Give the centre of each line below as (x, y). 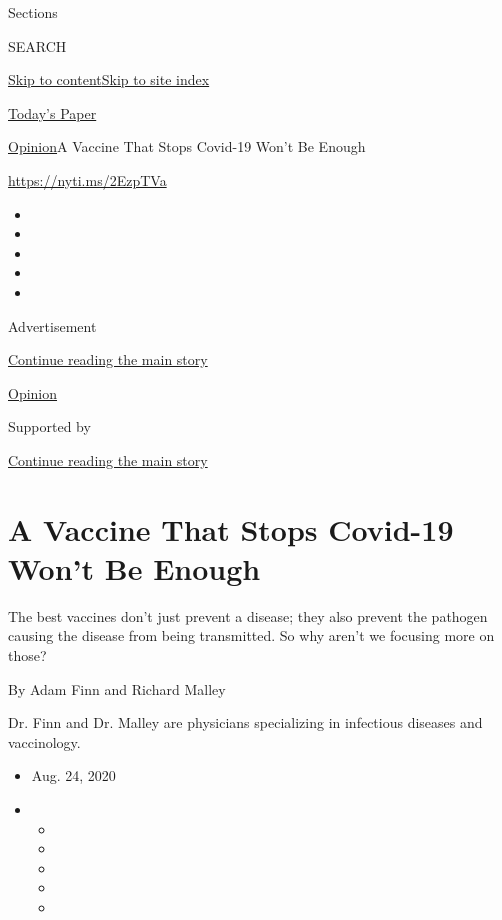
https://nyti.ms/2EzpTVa (87, 179)
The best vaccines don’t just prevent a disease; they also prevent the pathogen (248, 615)
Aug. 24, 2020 (73, 775)
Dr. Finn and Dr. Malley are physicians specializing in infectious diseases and (245, 722)
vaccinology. (44, 741)
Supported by (49, 426)
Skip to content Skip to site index (109, 79)
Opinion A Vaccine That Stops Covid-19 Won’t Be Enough (187, 146)
